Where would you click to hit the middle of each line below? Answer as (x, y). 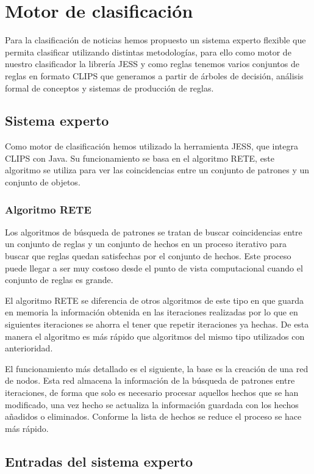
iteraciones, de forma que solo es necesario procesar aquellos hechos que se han (152, 393)
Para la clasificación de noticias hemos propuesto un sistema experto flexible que (155, 40)
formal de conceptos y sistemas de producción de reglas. (109, 88)
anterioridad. (29, 348)
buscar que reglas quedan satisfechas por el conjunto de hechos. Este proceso (148, 256)
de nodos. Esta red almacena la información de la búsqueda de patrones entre (150, 380)
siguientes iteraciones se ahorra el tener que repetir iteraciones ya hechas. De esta (157, 324)
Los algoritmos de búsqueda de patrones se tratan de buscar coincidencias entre (154, 232)
